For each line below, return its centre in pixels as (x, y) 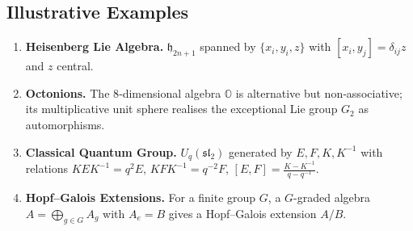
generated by (261, 151)
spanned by (228, 46)
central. (75, 66)
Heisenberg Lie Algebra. (95, 46)
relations (47, 168)
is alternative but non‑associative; (319, 92)
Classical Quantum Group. (101, 151)
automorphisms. (65, 124)
